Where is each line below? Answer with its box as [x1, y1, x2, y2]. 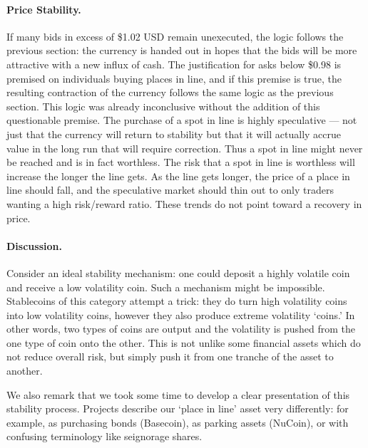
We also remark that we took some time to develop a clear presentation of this [6, 387, 350, 402]
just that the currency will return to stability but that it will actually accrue [6, 126, 341, 141]
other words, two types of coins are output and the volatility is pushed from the [6, 321, 355, 336]
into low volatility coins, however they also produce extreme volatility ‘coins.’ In [6, 307, 355, 322]
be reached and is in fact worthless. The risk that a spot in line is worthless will [6, 155, 355, 170]
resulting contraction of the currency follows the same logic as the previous [6, 85, 334, 100]
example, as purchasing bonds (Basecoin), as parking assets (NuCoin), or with [6, 415, 349, 429]
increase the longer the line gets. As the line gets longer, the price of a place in [6, 168, 350, 183]
